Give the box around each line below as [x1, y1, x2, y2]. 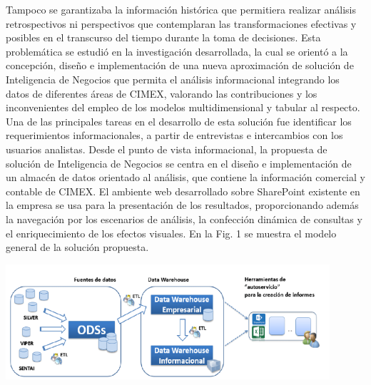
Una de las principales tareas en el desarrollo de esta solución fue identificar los [6, 113, 352, 128]
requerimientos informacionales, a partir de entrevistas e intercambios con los [6, 128, 343, 143]
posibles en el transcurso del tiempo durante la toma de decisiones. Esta [6, 30, 321, 45]
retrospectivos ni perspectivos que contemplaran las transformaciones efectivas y [6, 16, 357, 31]
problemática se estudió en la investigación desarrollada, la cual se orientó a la [6, 43, 348, 58]
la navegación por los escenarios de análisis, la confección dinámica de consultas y [6, 211, 362, 226]
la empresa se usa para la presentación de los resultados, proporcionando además [6, 197, 359, 212]
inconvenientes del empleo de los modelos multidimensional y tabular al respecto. [6, 100, 360, 115]
